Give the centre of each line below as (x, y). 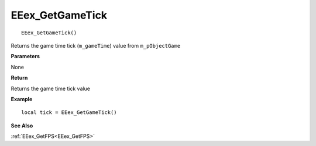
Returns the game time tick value (51, 88)
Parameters (25, 56)
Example (22, 99)
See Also (22, 126)
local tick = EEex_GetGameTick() (69, 113)
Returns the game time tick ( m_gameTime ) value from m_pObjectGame (96, 45)
